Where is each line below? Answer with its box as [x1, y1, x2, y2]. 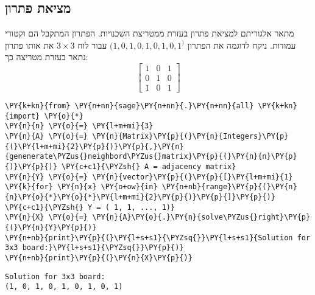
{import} [5, 111, 40, 120]
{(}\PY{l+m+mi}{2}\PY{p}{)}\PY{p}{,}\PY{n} [5, 142, 184, 151]
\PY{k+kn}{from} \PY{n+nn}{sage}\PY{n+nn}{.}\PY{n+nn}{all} [5, 102, 254, 111]
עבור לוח [77, 38, 107, 51]
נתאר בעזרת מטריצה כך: [5, 50, 88, 63]
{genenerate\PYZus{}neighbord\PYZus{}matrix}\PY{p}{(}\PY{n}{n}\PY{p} [5, 152, 297, 161]
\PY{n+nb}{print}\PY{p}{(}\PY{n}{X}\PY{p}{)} [5, 253, 193, 262]
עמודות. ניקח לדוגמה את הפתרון [187, 38, 296, 51]
